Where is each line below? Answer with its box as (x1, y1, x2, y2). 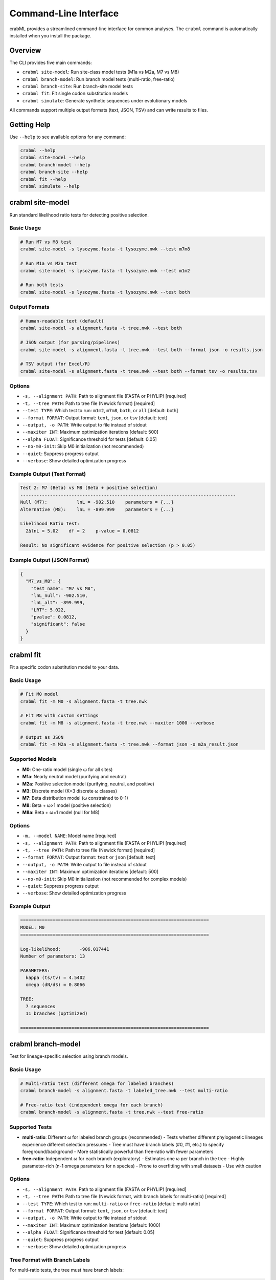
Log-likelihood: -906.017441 (20, 946, 109, 952)
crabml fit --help (20, 176, 66, 182)
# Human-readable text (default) (20, 318, 104, 324)
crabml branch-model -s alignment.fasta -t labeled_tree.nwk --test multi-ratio (20, 1088, 228, 1094)
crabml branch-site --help (20, 169, 88, 175)
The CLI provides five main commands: (9, 59, 92, 66)
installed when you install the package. (9, 32, 91, 38)
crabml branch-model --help (20, 162, 90, 167)
